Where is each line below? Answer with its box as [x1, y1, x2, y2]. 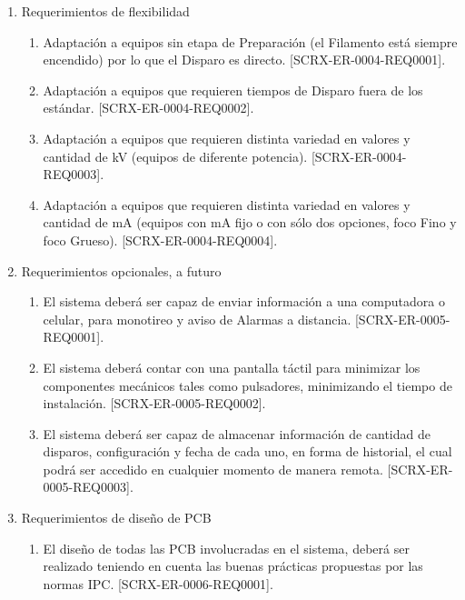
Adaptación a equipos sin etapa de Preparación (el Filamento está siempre [43, 32, 458, 51]
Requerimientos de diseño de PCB [21, 508, 212, 527]
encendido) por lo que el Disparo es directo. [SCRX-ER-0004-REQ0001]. [43, 50, 446, 69]
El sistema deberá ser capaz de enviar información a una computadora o [43, 292, 445, 311]
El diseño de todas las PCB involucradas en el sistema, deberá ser [43, 538, 410, 557]
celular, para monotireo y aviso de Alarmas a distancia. [43, 309, 351, 328]
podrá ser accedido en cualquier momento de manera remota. [43, 459, 383, 478]
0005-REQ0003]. [43, 477, 134, 496]
